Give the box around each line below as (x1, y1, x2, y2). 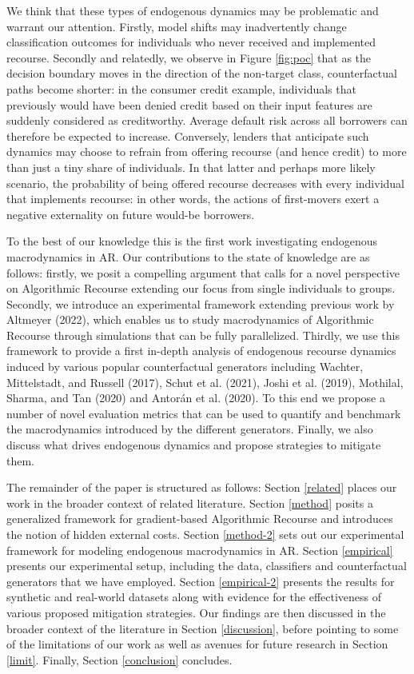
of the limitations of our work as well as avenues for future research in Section (6, 636, 388, 652)
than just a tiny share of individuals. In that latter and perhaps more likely (6, 158, 376, 175)
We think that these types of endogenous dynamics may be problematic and (6, 2, 379, 18)
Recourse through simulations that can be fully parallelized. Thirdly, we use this (6, 326, 400, 343)
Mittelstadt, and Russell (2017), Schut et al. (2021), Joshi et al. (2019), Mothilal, (6, 373, 404, 390)
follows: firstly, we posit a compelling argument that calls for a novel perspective (6, 264, 400, 281)
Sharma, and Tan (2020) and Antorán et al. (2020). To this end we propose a (6, 389, 385, 406)
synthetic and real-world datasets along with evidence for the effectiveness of (6, 588, 382, 605)
